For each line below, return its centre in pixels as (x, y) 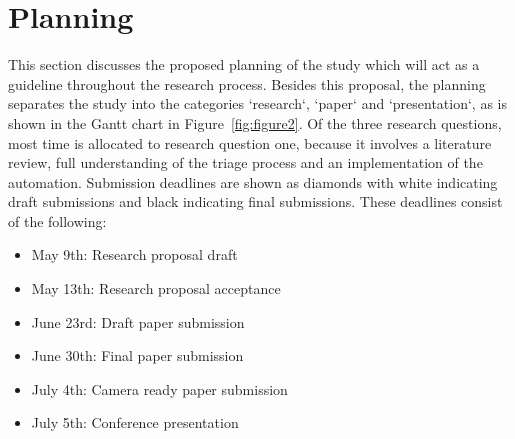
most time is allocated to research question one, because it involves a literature (250, 142)
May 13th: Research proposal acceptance (156, 288)
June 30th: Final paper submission (137, 355)
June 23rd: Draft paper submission (138, 321)
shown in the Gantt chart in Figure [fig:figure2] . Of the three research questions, (255, 122)
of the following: (57, 220)
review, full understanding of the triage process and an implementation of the (245, 162)
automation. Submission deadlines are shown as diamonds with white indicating (253, 181)
